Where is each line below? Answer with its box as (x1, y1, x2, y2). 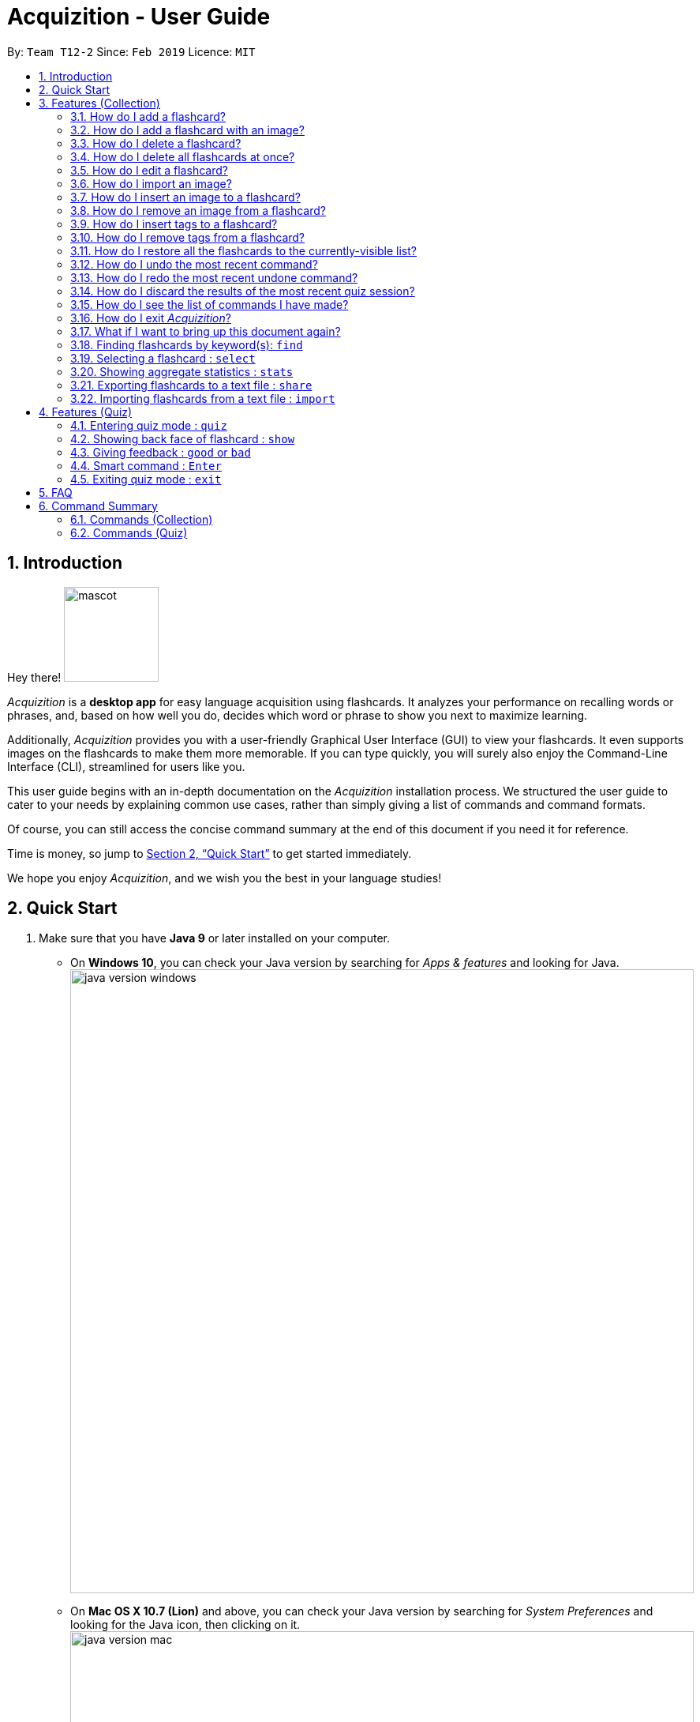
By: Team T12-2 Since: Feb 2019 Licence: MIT (7, 44, 256, 58)
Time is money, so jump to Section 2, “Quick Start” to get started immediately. (7, 846, 412, 860)
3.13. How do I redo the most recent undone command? (70, 270, 358, 284)
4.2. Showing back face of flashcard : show (70, 431, 295, 446)
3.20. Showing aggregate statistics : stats (70, 364, 294, 378)
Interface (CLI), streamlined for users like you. (7, 759, 245, 773)
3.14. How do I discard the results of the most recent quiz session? (70, 284, 415, 298)
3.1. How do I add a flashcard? (70, 109, 226, 123)
